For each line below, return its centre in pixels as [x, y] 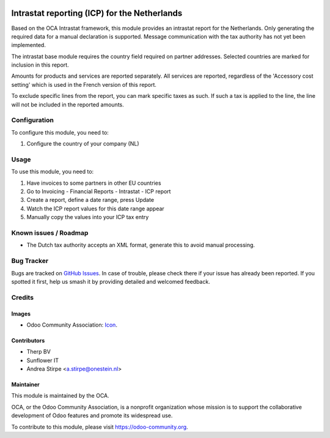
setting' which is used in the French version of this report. [84, 84]
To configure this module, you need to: [60, 132]
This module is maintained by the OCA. [60, 396]
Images [21, 314]
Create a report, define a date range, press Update [90, 200]
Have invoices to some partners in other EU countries [94, 183]
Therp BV [39, 352]
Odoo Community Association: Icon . [72, 325]
